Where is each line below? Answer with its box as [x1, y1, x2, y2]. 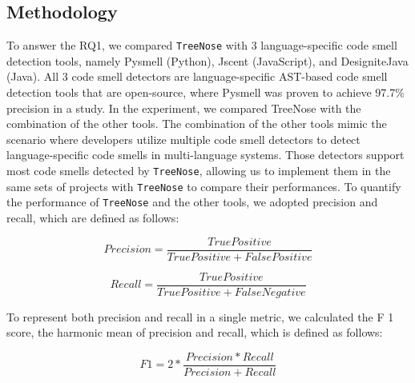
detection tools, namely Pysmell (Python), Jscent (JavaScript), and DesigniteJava [6, 52, 409, 69]
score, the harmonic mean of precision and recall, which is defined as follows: [6, 324, 383, 341]
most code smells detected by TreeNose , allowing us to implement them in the [6, 162, 391, 179]
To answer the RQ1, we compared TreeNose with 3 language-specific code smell [6, 37, 397, 54]
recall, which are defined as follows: [6, 209, 179, 225]
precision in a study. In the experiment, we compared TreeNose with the [6, 99, 361, 116]
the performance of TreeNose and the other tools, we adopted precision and [6, 193, 378, 210]
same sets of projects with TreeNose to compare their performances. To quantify [6, 178, 401, 194]
